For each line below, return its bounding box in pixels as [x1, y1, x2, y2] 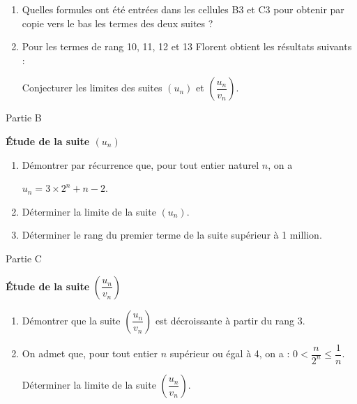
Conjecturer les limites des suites [22, 80, 162, 95]
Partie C [6, 250, 42, 265]
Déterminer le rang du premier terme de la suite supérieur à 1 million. [22, 227, 322, 242]
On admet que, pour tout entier [22, 346, 158, 360]
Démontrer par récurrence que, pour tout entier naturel [22, 157, 259, 172]
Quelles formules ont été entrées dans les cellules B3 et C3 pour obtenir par [22, 2, 344, 16]
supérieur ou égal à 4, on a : [169, 346, 290, 360]
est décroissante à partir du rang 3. [155, 313, 305, 327]
